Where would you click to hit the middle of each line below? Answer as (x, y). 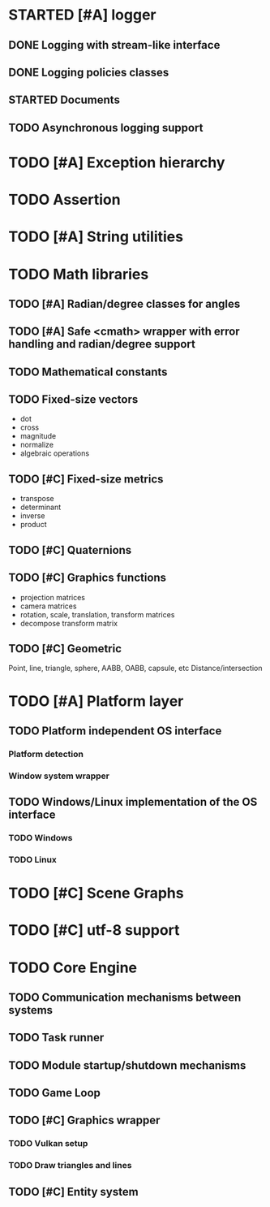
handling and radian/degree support (102, 344)
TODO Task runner (56, 1038)
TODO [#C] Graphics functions (88, 578)
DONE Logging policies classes (89, 72)
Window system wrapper (59, 776)
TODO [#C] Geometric (65, 649)
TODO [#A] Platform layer (96, 701)
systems (31, 1010)
